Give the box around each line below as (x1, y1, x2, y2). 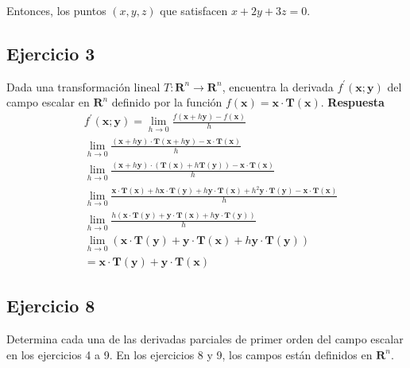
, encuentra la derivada (222, 78, 334, 95)
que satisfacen (160, 2, 228, 18)
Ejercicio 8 (6, 293, 95, 318)
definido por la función (111, 94, 222, 110)
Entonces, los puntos (6, 2, 106, 18)
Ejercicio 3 (6, 41, 95, 65)
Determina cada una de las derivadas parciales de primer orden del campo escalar (6, 330, 404, 347)
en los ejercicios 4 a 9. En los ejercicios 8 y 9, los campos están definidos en (6, 346, 373, 362)
